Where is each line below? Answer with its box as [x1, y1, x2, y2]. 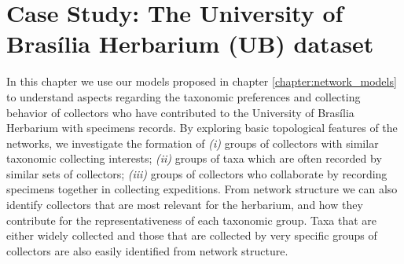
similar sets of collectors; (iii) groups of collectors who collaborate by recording [6, 165, 387, 181]
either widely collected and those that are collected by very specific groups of [6, 227, 377, 244]
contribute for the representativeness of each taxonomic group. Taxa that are [6, 211, 377, 228]
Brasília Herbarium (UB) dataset [6, 27, 374, 60]
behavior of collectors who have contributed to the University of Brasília [6, 104, 354, 120]
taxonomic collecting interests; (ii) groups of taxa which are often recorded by [6, 150, 382, 167]
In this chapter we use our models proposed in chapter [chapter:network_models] [6, 73, 397, 90]
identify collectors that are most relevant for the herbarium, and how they [6, 196, 363, 213]
